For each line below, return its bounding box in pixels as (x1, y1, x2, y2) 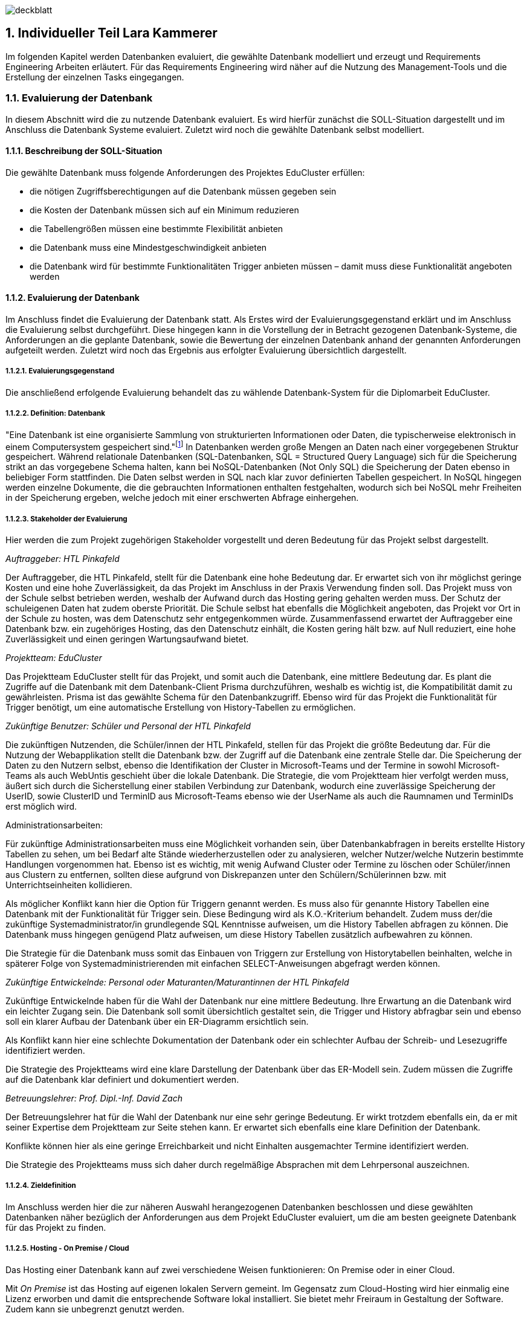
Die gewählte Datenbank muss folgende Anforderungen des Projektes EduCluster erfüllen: (5, 167, 365, 178)
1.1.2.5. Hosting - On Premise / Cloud (5, 1244, 129, 1253)
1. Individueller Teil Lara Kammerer (5, 25, 218, 41)
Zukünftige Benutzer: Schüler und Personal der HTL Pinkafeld (5, 721, 251, 732)
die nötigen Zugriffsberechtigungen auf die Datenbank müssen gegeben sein (30, 185, 337, 196)
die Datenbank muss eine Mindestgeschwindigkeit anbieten (30, 242, 267, 253)
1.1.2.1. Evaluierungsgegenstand (5, 367, 115, 376)
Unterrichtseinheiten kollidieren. (5, 880, 132, 891)
